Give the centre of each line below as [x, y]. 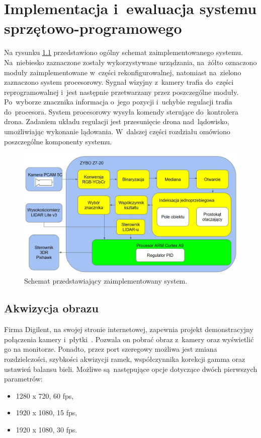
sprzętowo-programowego [93, 28]
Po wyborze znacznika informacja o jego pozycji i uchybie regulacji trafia [118, 102]
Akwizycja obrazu [51, 308]
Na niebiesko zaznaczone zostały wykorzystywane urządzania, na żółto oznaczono [130, 62]
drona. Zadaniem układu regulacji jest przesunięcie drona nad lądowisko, [117, 121]
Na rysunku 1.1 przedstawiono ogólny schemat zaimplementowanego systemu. [123, 52]
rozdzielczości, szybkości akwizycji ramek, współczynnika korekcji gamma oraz [125, 359]
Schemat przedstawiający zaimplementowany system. [106, 281]
